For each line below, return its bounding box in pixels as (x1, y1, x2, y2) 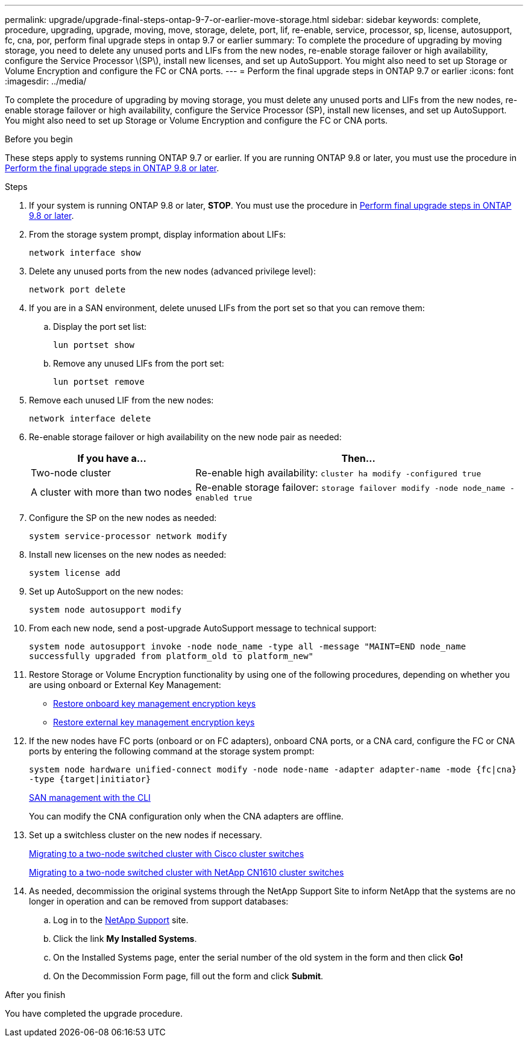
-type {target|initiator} (29, 774, 151, 784)
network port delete (29, 285, 126, 294)
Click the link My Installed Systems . (53, 933, 197, 944)
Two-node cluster (31, 467, 112, 479)
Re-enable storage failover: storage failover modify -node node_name (195, 481, 506, 493)
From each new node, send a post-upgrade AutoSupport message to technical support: (29, 623, 377, 633)
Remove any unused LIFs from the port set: (53, 358, 224, 368)
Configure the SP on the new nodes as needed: (29, 513, 217, 523)
